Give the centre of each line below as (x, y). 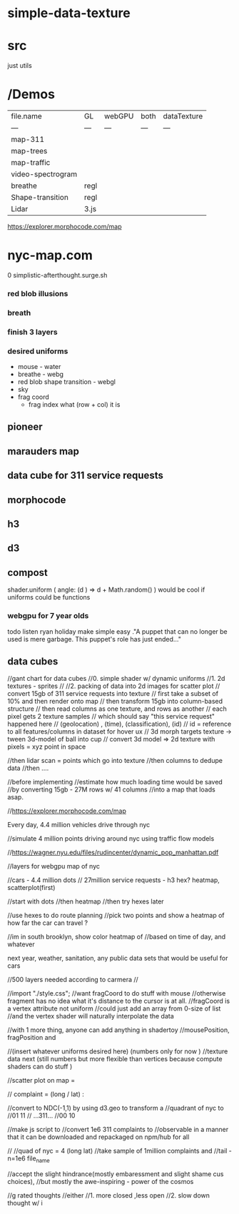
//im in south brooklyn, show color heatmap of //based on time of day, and (117, 937)
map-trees (29, 151)
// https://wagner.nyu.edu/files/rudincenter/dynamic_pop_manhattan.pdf (113, 853)
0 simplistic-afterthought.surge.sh (57, 275)
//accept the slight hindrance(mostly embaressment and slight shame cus (116, 1174)
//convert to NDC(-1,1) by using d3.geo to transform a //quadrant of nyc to (116, 1108)
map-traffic (31, 163)
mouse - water (39, 367)
